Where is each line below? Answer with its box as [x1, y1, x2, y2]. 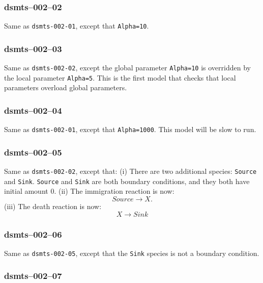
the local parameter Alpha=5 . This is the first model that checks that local [4, 72, 236, 83]
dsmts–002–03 [4, 42, 62, 55]
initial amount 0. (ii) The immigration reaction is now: [4, 186, 174, 196]
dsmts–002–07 [4, 269, 62, 282]
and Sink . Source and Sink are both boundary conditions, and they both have [4, 175, 250, 186]
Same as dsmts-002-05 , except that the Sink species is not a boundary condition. [4, 247, 259, 258]
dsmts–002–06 [4, 227, 62, 240]
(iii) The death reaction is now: [4, 201, 102, 211]
